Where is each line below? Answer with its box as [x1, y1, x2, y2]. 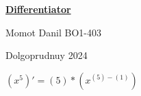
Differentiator [5, 2, 71, 16]
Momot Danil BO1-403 [5, 25, 101, 39]
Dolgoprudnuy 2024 [5, 48, 88, 62]
